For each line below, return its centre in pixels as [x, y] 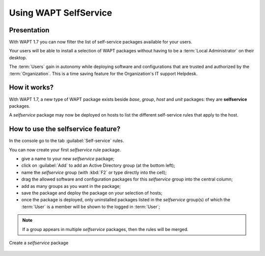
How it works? [31, 87]
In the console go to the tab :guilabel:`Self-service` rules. [66, 141]
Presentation [29, 30]
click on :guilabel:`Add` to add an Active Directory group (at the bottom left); [98, 165]
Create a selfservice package [39, 243]
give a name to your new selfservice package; [68, 159]
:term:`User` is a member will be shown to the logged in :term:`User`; [91, 207]
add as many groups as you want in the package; [71, 186]
